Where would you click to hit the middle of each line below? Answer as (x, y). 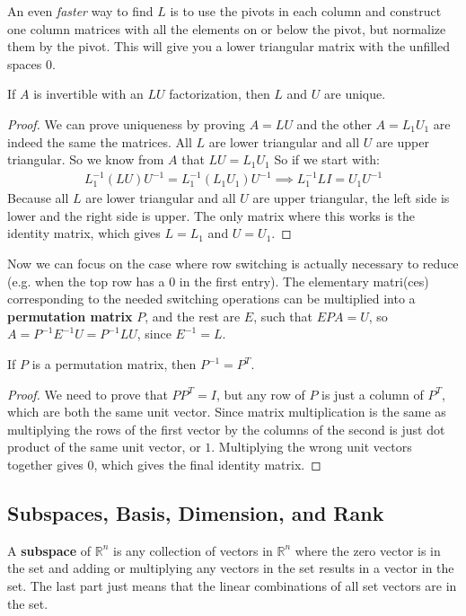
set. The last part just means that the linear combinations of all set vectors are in (232, 585)
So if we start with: (327, 159)
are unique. (355, 94)
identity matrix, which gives (84, 233)
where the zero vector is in (368, 550)
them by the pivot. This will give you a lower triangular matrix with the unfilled (229, 46)
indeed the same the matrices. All (100, 141)
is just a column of (373, 394)
